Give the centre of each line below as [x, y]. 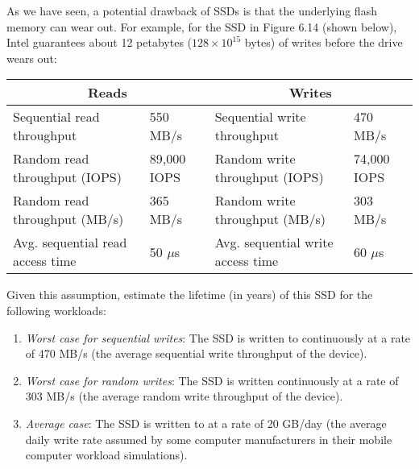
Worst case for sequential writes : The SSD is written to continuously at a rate [218, 337]
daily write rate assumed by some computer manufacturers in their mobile [209, 439]
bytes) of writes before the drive [324, 42]
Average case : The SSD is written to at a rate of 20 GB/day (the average [206, 423]
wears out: [32, 58]
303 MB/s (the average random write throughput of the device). [184, 396]
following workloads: [56, 310]
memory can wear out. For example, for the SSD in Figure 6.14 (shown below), [202, 26]
